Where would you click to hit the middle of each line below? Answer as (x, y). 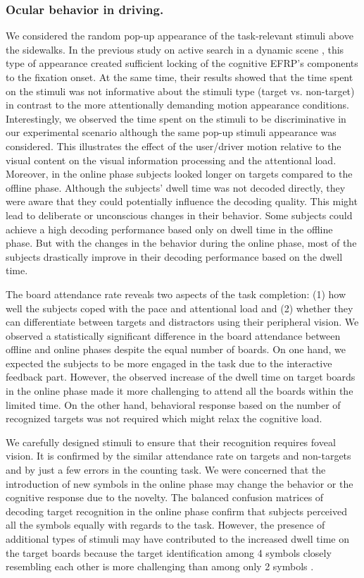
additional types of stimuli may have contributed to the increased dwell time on (177, 539)
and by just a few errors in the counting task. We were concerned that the (166, 470)
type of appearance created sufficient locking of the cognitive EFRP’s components (182, 63)
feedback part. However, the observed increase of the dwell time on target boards (181, 377)
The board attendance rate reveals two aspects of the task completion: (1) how (176, 294)
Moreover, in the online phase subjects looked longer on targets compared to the (179, 174)
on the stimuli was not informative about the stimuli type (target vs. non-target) (180, 91)
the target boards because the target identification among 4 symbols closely (169, 552)
